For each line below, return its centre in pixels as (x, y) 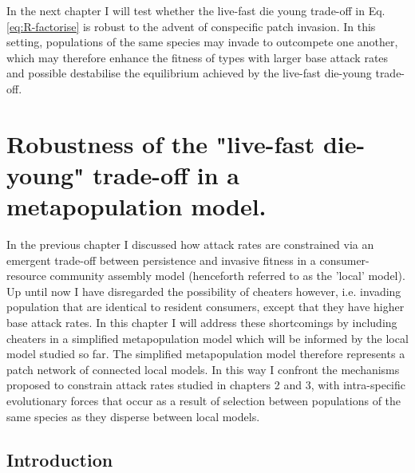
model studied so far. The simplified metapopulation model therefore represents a (206, 354)
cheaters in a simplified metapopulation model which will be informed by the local (207, 338)
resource (26, 276)
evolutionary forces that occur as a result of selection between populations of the (204, 400)
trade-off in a (166, 174)
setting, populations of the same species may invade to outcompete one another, (202, 42)
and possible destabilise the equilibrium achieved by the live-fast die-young (189, 73)
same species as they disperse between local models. (133, 416)
